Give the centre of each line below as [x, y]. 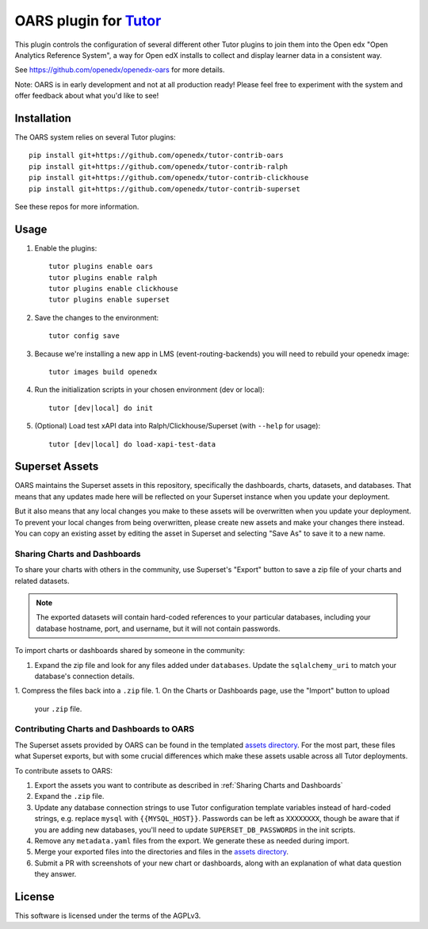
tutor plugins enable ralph [103, 277]
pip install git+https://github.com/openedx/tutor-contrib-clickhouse [169, 178]
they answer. [55, 874]
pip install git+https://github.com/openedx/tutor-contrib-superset [164, 189]
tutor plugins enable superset [109, 300]
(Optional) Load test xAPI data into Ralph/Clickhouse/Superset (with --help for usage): [178, 426]
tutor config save [84, 336]
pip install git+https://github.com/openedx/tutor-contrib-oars [157, 155]
